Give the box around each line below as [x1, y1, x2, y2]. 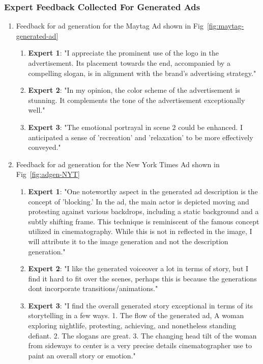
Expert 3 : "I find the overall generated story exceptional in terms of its [28, 300, 253, 310]
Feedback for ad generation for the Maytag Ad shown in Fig [16, 20, 203, 31]
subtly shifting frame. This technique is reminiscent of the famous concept [28, 216, 259, 226]
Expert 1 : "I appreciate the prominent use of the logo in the [28, 47, 219, 58]
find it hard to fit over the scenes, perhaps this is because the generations [28, 273, 257, 283]
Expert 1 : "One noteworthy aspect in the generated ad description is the [28, 186, 258, 196]
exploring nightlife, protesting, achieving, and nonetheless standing [28, 320, 236, 331]
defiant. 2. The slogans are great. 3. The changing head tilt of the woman [28, 330, 257, 341]
